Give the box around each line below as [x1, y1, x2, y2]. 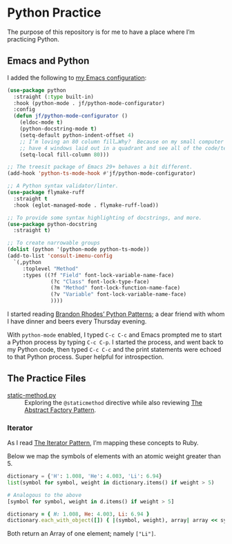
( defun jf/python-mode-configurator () [13, 113, 128, 120]
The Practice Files [7, 373, 86, 384]
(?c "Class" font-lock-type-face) [50, 278, 150, 285]
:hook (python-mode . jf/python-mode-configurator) [13, 100, 166, 106]
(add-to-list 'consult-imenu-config [7, 252, 113, 259]
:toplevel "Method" [22, 265, 79, 272]
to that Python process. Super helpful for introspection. [7, 353, 164, 361]
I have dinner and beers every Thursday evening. [7, 317, 147, 326]
